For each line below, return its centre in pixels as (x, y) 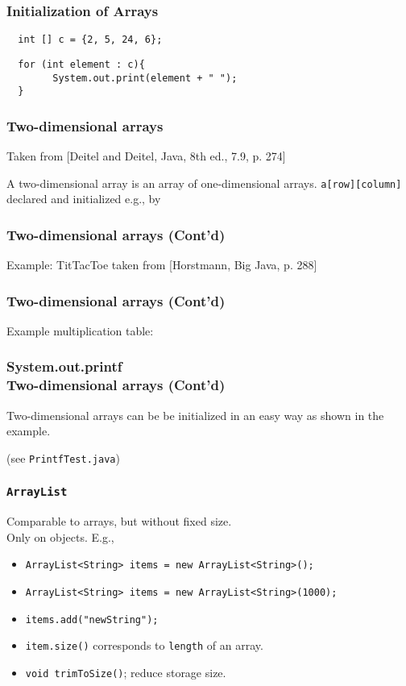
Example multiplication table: (80, 330)
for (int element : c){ (81, 64)
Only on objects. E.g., (60, 536)
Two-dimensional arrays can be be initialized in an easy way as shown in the (195, 415)
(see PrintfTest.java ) (63, 457)
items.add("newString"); (92, 619)
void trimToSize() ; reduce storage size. (126, 673)
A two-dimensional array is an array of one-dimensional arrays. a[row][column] (204, 183)
